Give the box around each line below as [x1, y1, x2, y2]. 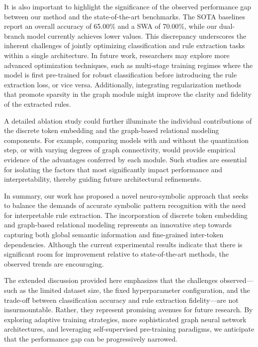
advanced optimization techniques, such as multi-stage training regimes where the [4, 60, 253, 70]
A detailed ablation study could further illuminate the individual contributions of [4, 115, 252, 126]
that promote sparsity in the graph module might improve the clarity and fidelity [4, 89, 252, 99]
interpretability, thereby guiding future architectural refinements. [4, 174, 202, 184]
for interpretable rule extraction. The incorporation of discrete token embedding [4, 209, 248, 220]
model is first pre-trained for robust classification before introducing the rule [4, 69, 237, 80]
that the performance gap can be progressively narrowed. [4, 334, 177, 344]
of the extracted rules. [4, 98, 71, 109]
